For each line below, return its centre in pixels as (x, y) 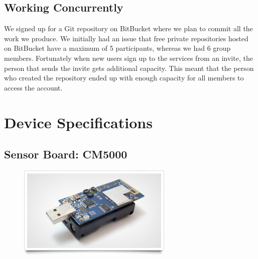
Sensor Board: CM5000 (66, 154)
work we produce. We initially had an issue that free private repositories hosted (126, 38)
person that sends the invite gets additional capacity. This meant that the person (129, 68)
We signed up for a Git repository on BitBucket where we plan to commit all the (128, 28)
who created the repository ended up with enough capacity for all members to (124, 78)
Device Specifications (78, 122)
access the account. (33, 87)
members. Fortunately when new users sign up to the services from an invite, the (128, 58)
